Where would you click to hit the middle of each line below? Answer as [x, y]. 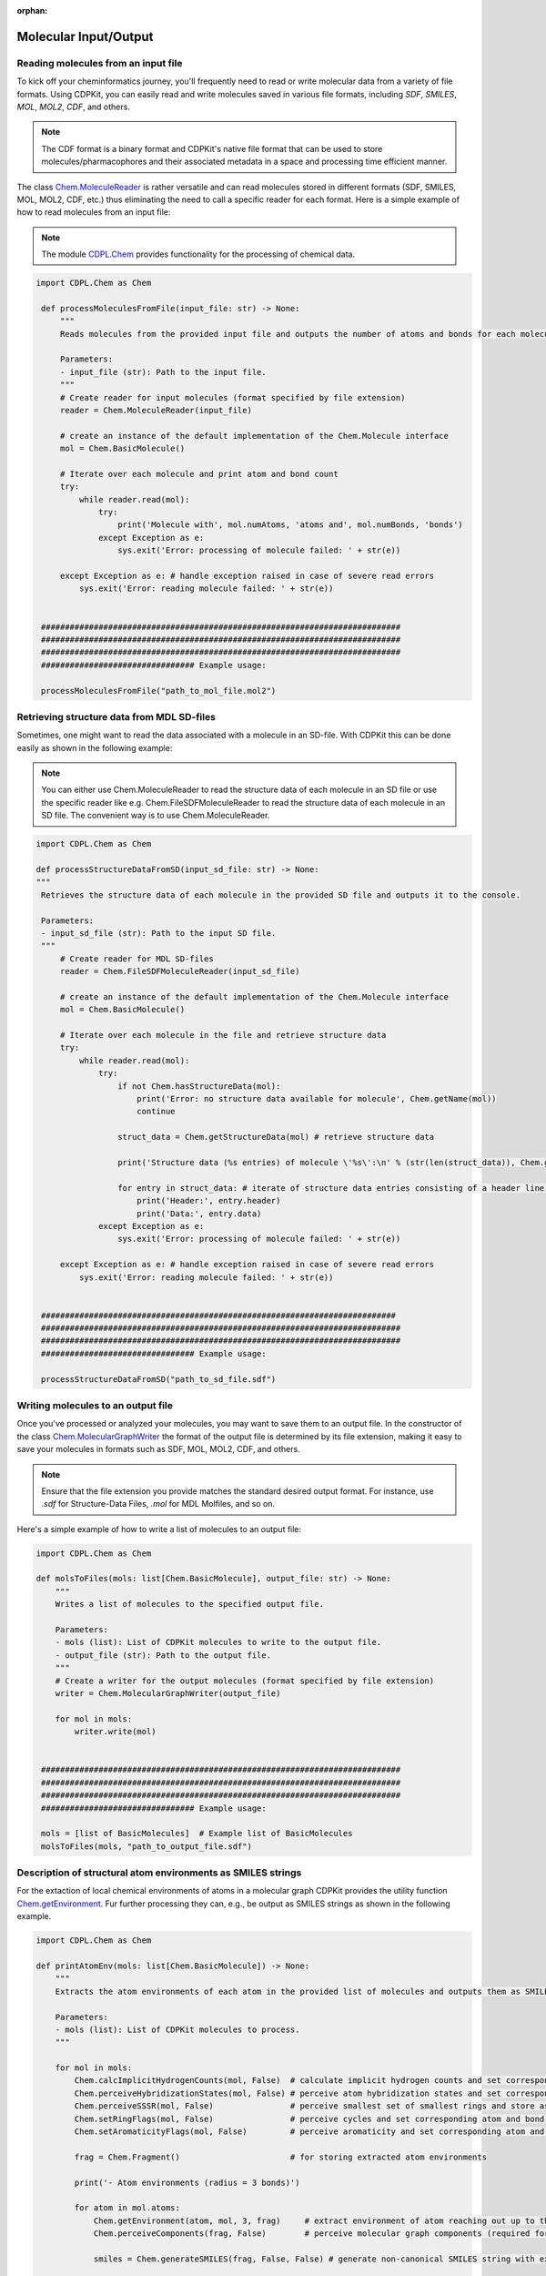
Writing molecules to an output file [95, 1405]
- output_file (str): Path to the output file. [163, 1655]
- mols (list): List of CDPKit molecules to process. [177, 2029]
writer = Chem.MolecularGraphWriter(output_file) [168, 1693]
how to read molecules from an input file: [94, 212]
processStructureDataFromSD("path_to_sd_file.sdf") [159, 1379]
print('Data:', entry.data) [199, 1214]
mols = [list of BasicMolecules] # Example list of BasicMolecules [197, 1834]
